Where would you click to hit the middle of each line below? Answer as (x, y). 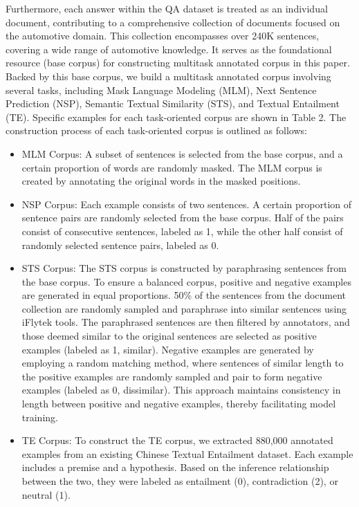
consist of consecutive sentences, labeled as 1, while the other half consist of (182, 231)
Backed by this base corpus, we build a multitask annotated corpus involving (168, 76)
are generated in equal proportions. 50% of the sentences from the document (184, 295)
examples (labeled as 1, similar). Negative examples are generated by (168, 349)
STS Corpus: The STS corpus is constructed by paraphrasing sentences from (184, 268)
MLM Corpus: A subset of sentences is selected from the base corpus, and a (182, 153)
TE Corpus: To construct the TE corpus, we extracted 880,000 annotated (177, 440)
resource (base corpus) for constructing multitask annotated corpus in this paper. (178, 63)
